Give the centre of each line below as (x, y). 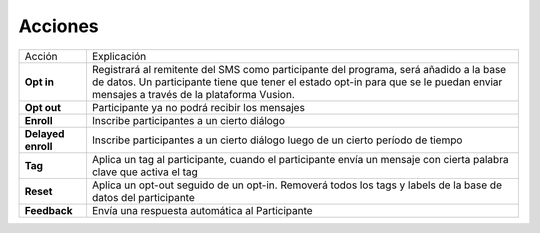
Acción (41, 56)
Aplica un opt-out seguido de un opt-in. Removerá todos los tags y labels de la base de (296, 185)
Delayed (44, 133)
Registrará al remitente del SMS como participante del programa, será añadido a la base (299, 69)
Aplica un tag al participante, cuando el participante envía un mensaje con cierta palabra (300, 159)
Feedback (49, 210)
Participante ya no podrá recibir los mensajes (198, 107)
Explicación (119, 56)
